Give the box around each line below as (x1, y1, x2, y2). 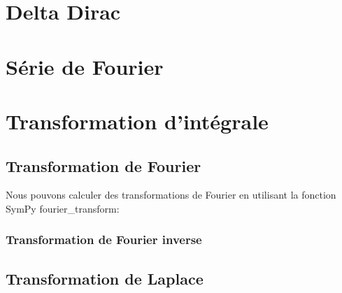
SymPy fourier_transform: (6, 201, 120, 215)
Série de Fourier (6, 52, 164, 80)
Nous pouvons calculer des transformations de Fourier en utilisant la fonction (6, 187, 336, 202)
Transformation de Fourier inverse (6, 231, 202, 248)
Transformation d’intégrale (6, 106, 269, 135)
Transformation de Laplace (6, 267, 204, 289)
